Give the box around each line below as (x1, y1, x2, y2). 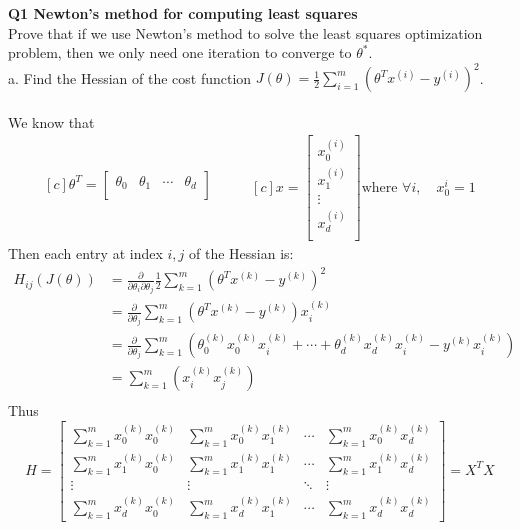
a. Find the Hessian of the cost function (8, 67, 252, 88)
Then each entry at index (8, 243, 163, 264)
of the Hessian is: (189, 243, 294, 264)
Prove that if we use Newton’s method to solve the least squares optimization (8, 22, 483, 43)
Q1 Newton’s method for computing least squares (8, 3, 358, 23)
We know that (8, 111, 95, 132)
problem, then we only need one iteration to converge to (8, 42, 352, 63)
